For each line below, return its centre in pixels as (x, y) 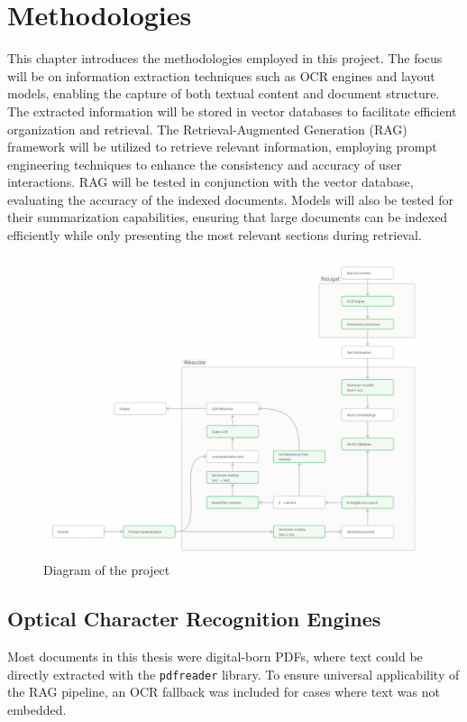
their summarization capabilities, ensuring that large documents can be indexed (228, 217)
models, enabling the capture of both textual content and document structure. (224, 93)
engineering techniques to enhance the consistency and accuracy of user (205, 164)
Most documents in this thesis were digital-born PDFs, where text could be (215, 656)
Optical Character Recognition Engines (194, 619)
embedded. (37, 709)
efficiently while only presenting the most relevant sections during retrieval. (215, 235)
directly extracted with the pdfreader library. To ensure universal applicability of (233, 674)
